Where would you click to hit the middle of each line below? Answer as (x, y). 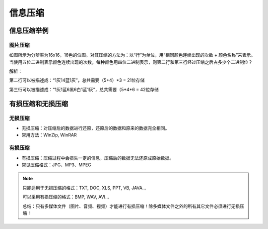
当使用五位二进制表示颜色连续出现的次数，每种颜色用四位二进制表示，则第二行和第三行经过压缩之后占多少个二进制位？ (131, 62)
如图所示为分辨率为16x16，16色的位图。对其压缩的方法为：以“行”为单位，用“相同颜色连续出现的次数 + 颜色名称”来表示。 (132, 55)
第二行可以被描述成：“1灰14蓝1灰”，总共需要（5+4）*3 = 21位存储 (77, 80)
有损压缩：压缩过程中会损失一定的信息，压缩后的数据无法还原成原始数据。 (98, 158)
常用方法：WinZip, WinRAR (49, 135)
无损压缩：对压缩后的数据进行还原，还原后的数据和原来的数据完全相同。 (96, 128)
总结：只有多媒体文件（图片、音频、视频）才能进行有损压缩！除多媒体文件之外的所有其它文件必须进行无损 (131, 206)
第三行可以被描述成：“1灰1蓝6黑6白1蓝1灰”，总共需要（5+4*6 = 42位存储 (84, 89)
